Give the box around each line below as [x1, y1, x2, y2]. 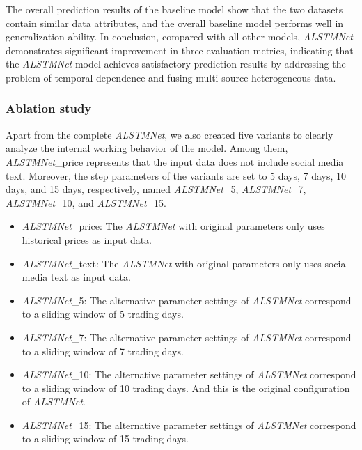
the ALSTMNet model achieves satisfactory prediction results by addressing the [6, 56, 346, 71]
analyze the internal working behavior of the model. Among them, [6, 141, 288, 155]
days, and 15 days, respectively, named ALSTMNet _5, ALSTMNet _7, [6, 182, 306, 196]
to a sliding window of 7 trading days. [22, 343, 184, 358]
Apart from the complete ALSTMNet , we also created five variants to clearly [6, 127, 333, 141]
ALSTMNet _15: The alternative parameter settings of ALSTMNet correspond [22, 417, 356, 432]
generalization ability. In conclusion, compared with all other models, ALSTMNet [6, 29, 353, 44]
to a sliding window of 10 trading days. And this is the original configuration [22, 380, 350, 395]
